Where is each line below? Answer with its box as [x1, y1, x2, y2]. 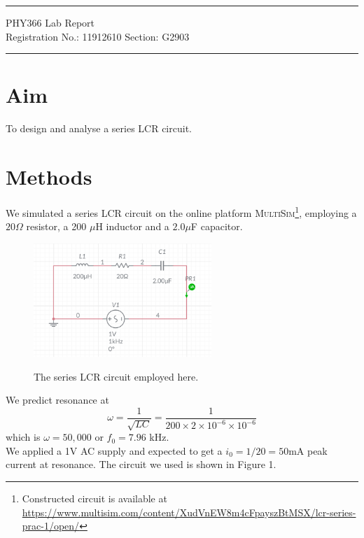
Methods [6, 162, 92, 191]
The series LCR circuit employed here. [34, 369, 199, 383]
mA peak [288, 443, 328, 458]
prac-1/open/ [22, 518, 80, 533]
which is [6, 430, 41, 444]
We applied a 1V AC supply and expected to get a [6, 443, 223, 458]
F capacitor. [190, 219, 243, 234]
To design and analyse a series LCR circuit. [6, 121, 192, 136]
